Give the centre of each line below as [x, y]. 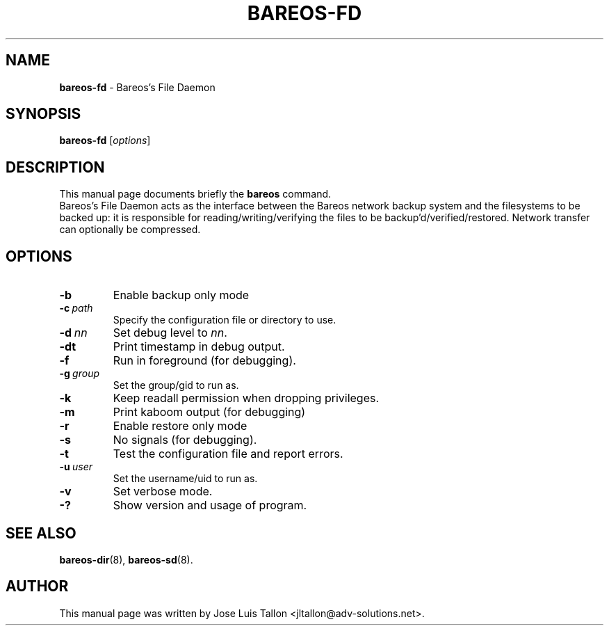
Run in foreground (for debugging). [204, 361]
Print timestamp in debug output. [199, 347]
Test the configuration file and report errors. [228, 454]
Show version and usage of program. [210, 505]
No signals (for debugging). [185, 440]
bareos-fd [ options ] [105, 141]
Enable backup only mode [181, 295]
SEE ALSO [41, 533]
